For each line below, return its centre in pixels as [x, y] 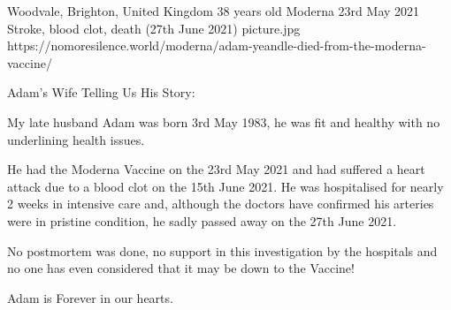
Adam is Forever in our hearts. [90, 297]
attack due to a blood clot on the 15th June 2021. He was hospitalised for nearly [225, 186]
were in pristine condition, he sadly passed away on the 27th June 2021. [202, 220]
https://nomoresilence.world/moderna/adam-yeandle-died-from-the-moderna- [217, 45]
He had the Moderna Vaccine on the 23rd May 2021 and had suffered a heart [216, 169]
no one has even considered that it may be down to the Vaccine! [181, 268]
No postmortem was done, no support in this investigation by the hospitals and [222, 250]
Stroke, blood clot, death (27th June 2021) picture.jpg [154, 28]
